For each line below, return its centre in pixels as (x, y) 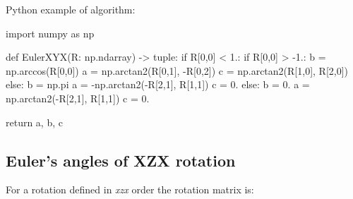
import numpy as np (50, 33)
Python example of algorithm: (71, 9)
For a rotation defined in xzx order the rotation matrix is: (130, 189)
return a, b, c (34, 122)
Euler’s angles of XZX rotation (121, 160)
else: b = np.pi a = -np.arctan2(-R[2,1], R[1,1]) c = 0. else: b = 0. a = (158, 84)
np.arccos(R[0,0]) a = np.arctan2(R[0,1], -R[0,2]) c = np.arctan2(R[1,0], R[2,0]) (177, 70)
